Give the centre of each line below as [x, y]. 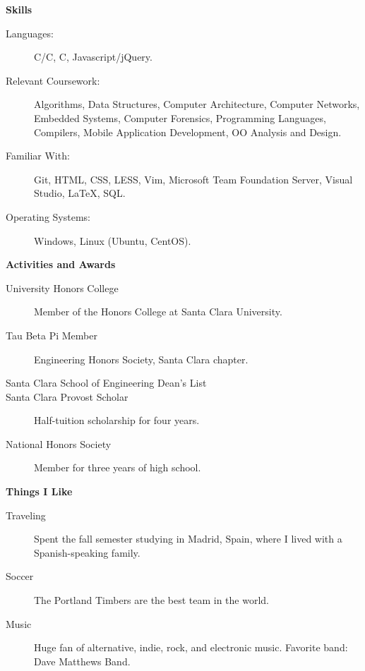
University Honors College [62, 288]
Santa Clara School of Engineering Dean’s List [106, 383]
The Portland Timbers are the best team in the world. [151, 600]
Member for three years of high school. [118, 467]
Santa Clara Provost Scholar [67, 396]
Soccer [20, 576]
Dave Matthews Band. [82, 661]
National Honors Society [59, 443]
